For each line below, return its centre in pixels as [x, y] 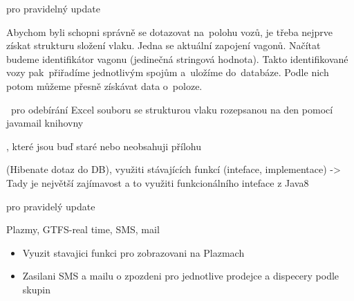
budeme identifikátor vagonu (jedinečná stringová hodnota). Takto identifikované [177, 58]
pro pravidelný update [53, 8]
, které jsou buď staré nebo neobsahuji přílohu [104, 146]
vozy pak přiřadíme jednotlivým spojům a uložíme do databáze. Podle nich [168, 72]
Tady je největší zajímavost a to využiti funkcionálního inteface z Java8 [158, 182]
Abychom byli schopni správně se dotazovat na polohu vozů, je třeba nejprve [170, 31]
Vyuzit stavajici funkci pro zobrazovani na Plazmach [133, 252]
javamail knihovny [45, 123]
